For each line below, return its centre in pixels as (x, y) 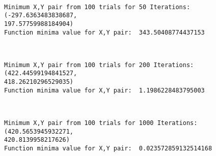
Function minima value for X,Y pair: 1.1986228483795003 (104, 90)
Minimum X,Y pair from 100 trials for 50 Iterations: (97, 7)
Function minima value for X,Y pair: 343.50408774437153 (104, 32)
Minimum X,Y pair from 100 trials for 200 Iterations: (99, 65)
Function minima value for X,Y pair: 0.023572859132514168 (108, 148)
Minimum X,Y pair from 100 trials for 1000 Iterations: (101, 123)
